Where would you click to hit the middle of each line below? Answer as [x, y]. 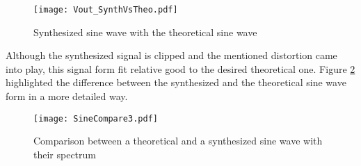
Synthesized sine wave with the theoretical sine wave [145, 32]
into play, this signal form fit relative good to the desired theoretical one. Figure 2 [180, 68]
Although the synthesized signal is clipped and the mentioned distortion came [171, 55]
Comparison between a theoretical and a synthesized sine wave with [178, 141]
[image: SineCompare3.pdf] [96, 118]
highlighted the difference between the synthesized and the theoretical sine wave [176, 82]
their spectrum [65, 154]
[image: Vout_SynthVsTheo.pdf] [106, 10]
